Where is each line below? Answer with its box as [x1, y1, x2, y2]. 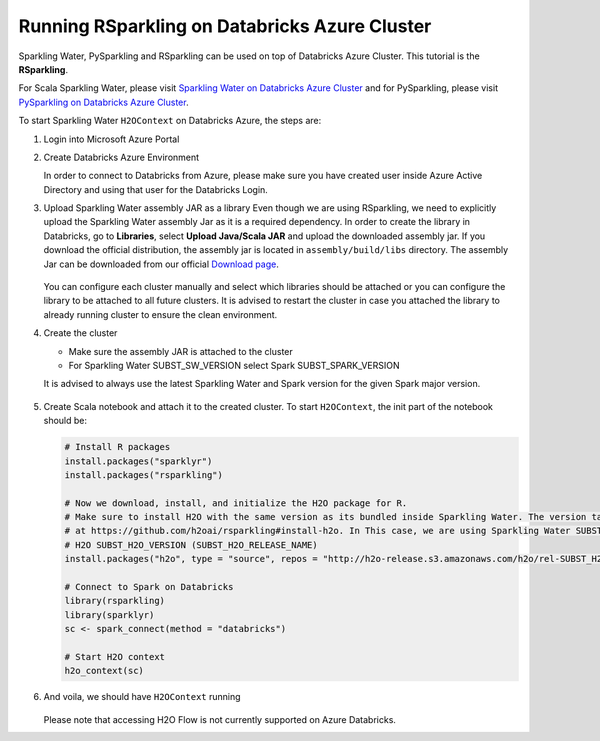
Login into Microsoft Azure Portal [43, 133, 180, 145]
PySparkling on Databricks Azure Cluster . [18, 96, 189, 108]
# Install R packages [64, 441, 171, 453]
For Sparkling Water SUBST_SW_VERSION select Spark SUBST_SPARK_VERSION [68, 359, 400, 371]
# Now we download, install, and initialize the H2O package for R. [64, 497, 408, 509]
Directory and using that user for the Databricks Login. [43, 183, 269, 195]
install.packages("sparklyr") [64, 455, 213, 467]
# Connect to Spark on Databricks [64, 581, 234, 593]
